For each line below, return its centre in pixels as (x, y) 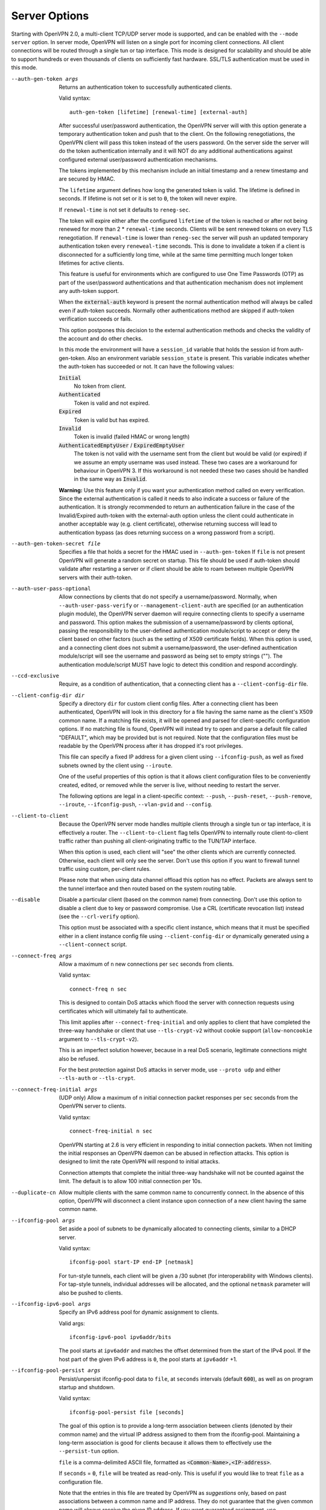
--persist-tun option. (89, 1451)
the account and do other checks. (101, 339)
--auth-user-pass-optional (51, 588)
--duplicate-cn (34, 1192)
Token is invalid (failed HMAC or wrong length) (132, 437)
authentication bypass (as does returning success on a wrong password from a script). (167, 532)
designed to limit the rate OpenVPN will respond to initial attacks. (139, 1161)
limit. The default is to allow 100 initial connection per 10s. (130, 1181)
